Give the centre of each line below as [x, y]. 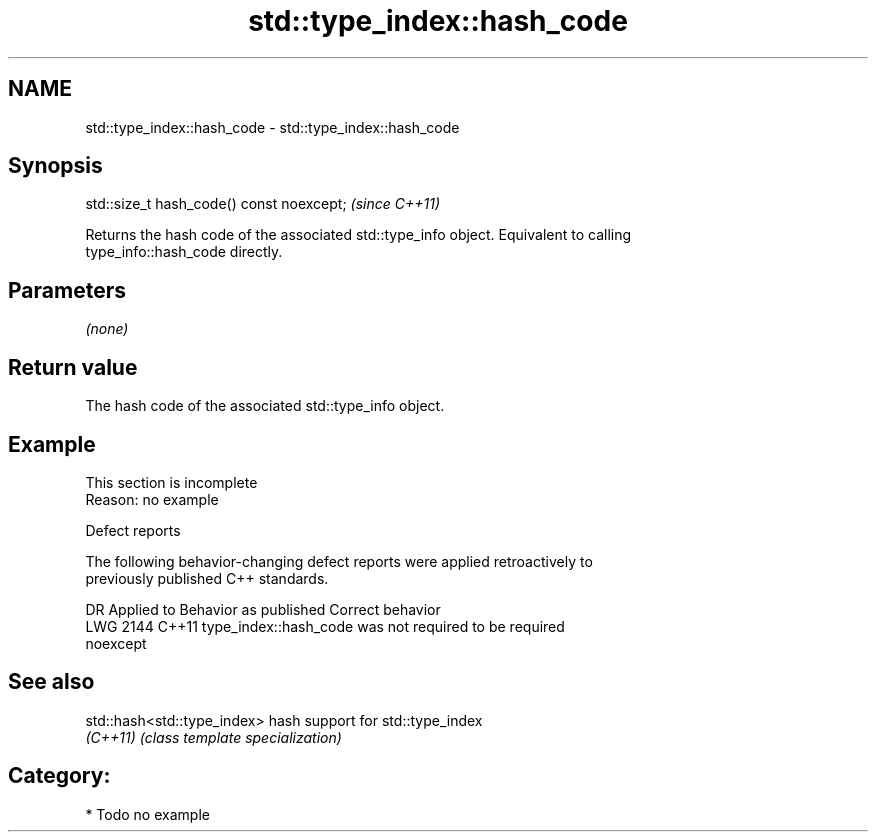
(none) [107, 329]
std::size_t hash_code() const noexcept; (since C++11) [263, 204]
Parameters [67, 290]
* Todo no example [147, 814]
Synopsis [55, 166]
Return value [73, 367]
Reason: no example [152, 499]
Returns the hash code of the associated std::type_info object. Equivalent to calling [358, 235]
